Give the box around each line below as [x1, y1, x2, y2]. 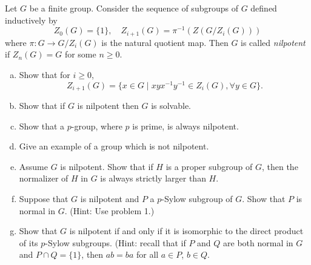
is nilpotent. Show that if [60, 160, 153, 172]
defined [250, 2, 277, 14]
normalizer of [19, 172, 69, 185]
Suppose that [19, 192, 69, 204]
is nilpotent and [80, 192, 139, 204]
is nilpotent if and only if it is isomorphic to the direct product [69, 224, 304, 237]
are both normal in [223, 236, 293, 249]
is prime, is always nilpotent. [132, 119, 239, 132]
